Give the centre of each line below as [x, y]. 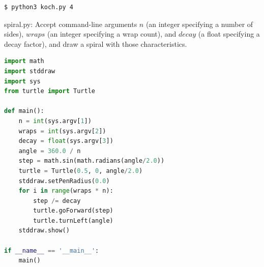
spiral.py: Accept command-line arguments [71, 24]
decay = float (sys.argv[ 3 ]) [66, 141]
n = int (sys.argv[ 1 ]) [55, 121]
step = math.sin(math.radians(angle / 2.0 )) [92, 161]
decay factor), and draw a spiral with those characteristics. [96, 43]
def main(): [24, 111]
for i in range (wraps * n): [66, 191]
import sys [22, 81]
